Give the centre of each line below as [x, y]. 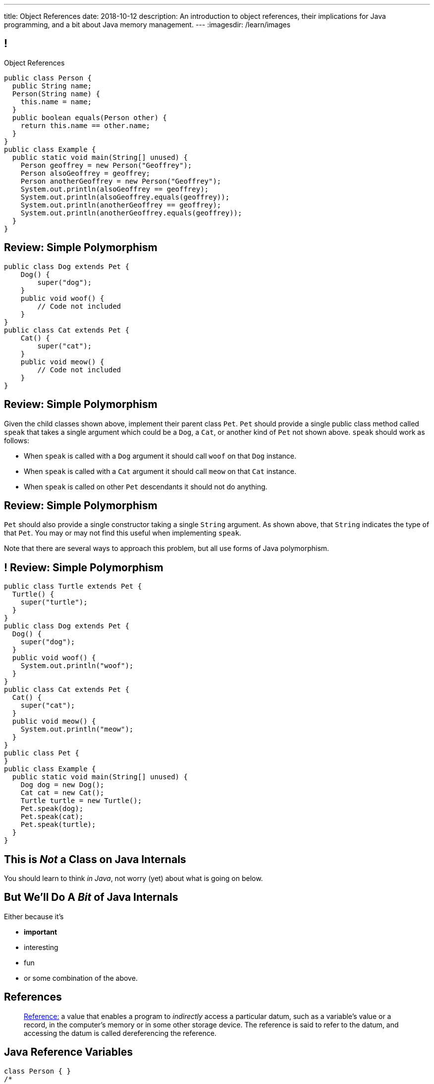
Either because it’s [34, 916]
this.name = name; [56, 102]
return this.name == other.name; [85, 125]
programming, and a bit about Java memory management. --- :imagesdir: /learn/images [147, 25]
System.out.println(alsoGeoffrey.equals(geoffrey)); [125, 197]
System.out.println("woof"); [77, 666]
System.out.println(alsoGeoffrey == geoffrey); [115, 189]
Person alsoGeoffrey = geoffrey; [85, 173]
